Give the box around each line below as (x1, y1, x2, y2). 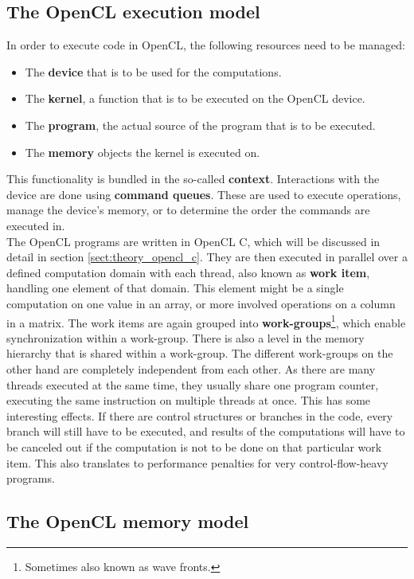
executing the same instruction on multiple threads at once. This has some (6, 392, 371, 409)
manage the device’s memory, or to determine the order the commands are (6, 201, 370, 218)
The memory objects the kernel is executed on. (25, 143, 260, 160)
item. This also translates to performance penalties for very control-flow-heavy (6, 454, 389, 471)
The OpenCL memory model (6, 509, 249, 534)
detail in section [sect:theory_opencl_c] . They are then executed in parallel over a (6, 248, 408, 265)
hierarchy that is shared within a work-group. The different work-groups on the (6, 345, 393, 362)
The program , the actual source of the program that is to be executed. (25, 116, 376, 133)
